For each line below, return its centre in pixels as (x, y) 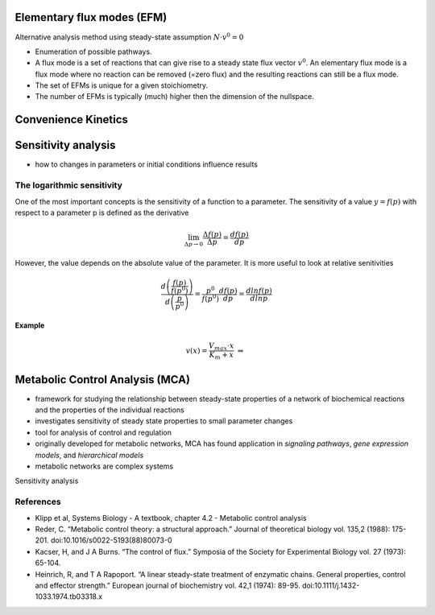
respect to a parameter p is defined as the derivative (102, 213)
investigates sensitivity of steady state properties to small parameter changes (164, 421)
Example (30, 325)
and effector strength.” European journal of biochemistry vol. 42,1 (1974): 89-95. (168, 585)
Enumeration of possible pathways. (93, 52)
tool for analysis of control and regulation (104, 432)
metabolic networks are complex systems (104, 466)
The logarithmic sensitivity (68, 185)
